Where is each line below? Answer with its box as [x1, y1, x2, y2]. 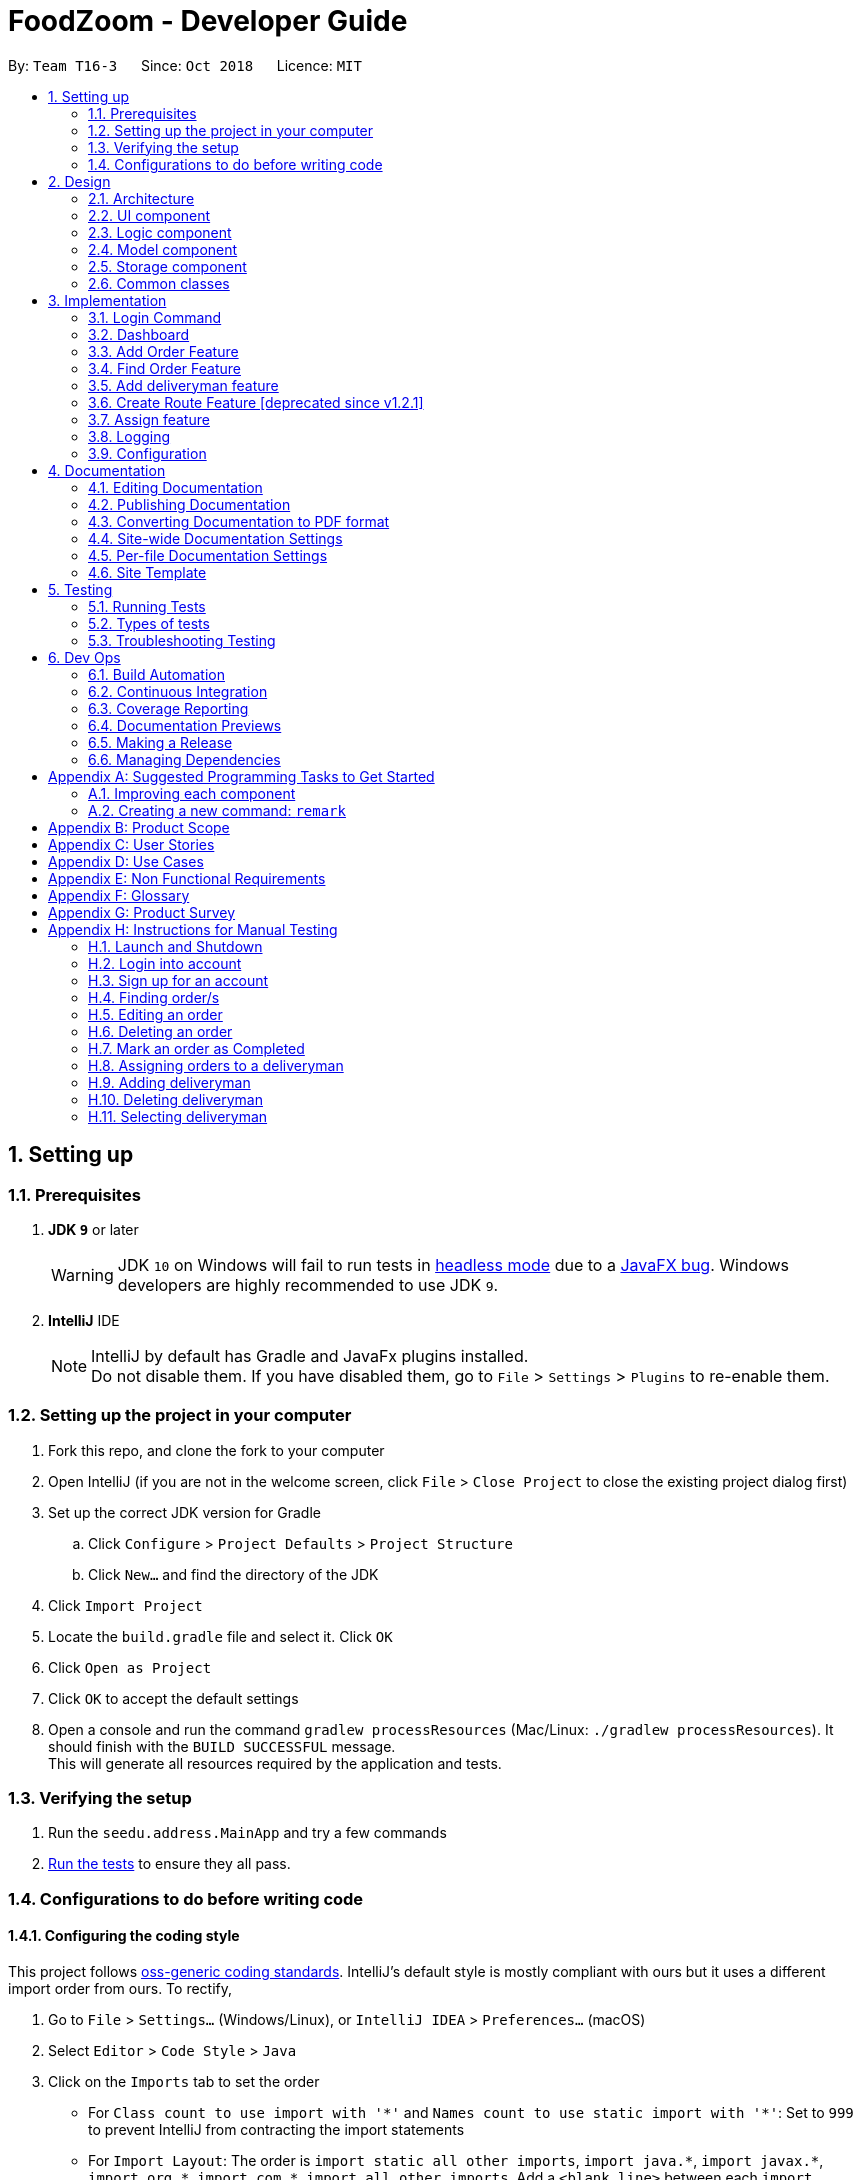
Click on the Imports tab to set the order [48, 2073, 320, 2091]
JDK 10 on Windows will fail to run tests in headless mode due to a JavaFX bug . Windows [117, 1254, 789, 1275]
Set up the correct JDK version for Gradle [48, 1503, 321, 1521]
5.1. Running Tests [88, 597, 206, 615]
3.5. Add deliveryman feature [88, 376, 279, 394]
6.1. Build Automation [88, 665, 225, 683]
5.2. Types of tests [88, 614, 210, 632]
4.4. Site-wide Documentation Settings [88, 529, 343, 547]
